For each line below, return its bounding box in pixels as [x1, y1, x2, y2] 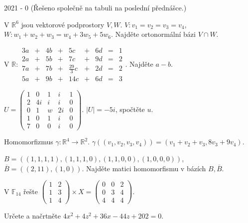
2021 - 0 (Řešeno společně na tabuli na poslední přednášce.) [4, 2, 187, 12]
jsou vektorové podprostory [21, 19, 105, 29]
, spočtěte [115, 104, 145, 114]
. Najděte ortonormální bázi [111, 29, 196, 39]
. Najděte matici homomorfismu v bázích [82, 163, 206, 173]
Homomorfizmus [4, 136, 53, 147]
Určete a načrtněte [4, 211, 61, 221]
